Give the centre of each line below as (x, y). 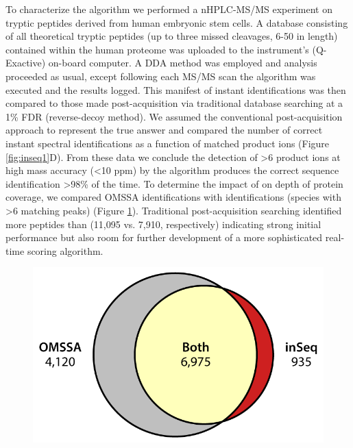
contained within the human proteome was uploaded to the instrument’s (157, 49)
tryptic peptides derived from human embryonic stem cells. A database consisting (177, 22)
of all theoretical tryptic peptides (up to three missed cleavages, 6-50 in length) (172, 36)
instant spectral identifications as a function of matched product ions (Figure (168, 143)
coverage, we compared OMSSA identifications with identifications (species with (173, 197)
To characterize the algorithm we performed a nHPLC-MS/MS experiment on (169, 9)
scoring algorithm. (65, 250)
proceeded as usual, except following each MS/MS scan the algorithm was (161, 76)
